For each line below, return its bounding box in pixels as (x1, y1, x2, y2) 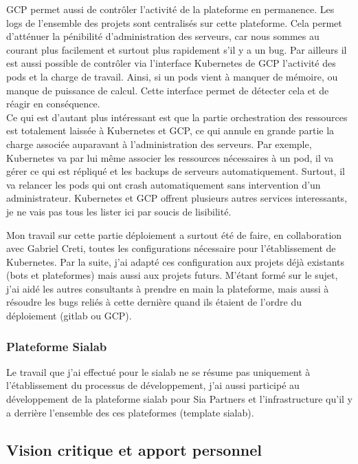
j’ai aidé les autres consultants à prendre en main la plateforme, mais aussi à (6, 281, 329, 295)
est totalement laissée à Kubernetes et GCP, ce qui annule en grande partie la (6, 123, 335, 138)
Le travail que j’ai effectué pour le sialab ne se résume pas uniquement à (6, 364, 311, 379)
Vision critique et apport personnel (6, 439, 262, 460)
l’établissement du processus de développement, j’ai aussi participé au (6, 378, 300, 392)
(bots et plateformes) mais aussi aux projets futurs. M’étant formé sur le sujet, (6, 268, 338, 282)
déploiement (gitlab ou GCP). (6, 308, 132, 323)
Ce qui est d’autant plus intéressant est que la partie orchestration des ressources (6, 109, 348, 124)
